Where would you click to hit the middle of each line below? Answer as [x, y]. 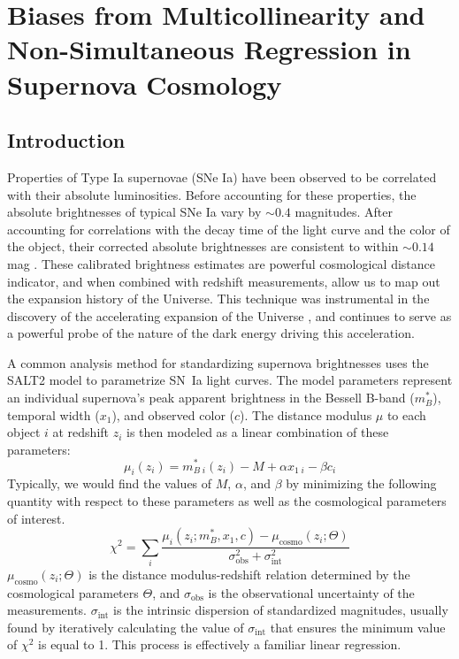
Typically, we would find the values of [110, 483]
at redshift [81, 432]
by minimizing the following [361, 483]
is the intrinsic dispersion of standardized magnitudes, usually [281, 610]
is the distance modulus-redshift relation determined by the [249, 574]
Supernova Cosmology [145, 84]
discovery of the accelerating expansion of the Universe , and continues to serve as [229, 315]
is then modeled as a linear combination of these [258, 432]
